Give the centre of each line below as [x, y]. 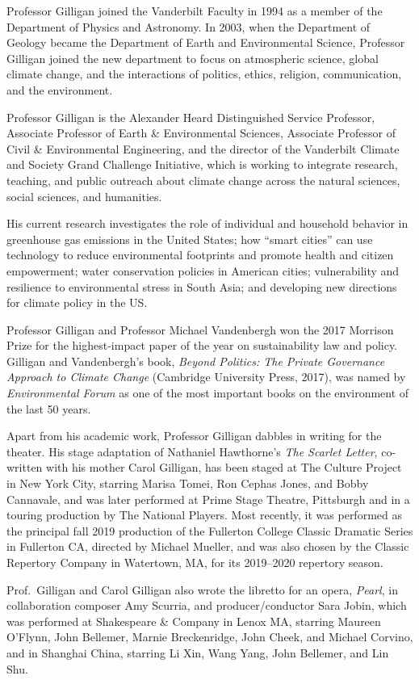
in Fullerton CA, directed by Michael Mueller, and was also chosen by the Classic [208, 546]
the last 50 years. [49, 408]
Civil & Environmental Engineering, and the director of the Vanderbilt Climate [203, 148]
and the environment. [60, 89]
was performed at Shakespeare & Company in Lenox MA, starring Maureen [194, 621]
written [25, 467]
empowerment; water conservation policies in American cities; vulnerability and [203, 270]
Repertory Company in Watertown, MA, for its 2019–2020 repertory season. [195, 562]
